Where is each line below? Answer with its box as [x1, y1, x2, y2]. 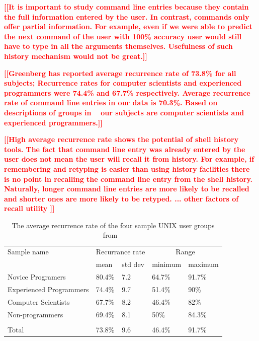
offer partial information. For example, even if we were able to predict [4, 21, 253, 32]
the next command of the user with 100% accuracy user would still [4, 31, 242, 41]
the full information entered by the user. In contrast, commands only [4, 11, 249, 22]
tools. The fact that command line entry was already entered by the [4, 144, 245, 154]
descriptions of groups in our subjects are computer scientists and [4, 107, 244, 117]
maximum [188, 259, 219, 269]
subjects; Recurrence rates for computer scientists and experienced [4, 78, 242, 88]
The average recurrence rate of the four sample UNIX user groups [12, 220, 215, 230]
